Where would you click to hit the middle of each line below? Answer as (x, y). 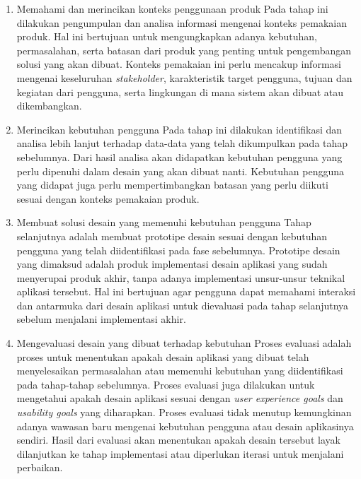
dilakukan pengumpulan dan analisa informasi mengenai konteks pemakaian (182, 22)
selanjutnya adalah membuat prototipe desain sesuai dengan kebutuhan (172, 236)
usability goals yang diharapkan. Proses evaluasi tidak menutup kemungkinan (184, 412)
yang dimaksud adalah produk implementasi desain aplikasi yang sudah (172, 264)
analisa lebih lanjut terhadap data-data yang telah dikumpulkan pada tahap (182, 143)
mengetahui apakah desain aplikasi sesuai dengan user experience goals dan (180, 398)
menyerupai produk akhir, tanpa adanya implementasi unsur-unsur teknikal (181, 277)
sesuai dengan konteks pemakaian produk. (108, 198)
